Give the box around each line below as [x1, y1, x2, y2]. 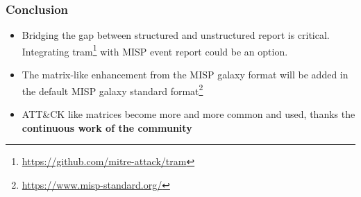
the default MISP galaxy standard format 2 [22, 81, 203, 98]
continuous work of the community [22, 120, 192, 135]
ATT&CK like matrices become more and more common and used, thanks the [22, 106, 355, 121]
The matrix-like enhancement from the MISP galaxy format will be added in [22, 67, 349, 82]
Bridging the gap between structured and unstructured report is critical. [22, 28, 330, 42]
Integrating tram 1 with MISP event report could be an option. [22, 42, 288, 58]
